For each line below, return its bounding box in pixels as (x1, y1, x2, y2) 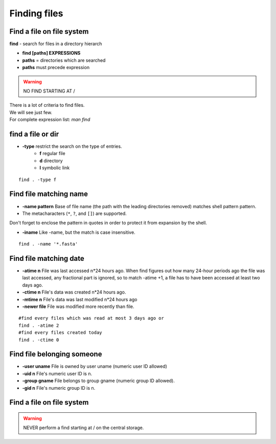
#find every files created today (18, 330, 102, 336)
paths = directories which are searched (22, 57, 106, 63)
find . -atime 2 (18, 322, 59, 328)
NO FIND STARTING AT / (23, 88, 75, 94)
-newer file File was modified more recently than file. (22, 303, 135, 309)
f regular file (39, 150, 66, 157)
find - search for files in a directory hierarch (9, 41, 102, 47)
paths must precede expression (22, 64, 89, 71)
